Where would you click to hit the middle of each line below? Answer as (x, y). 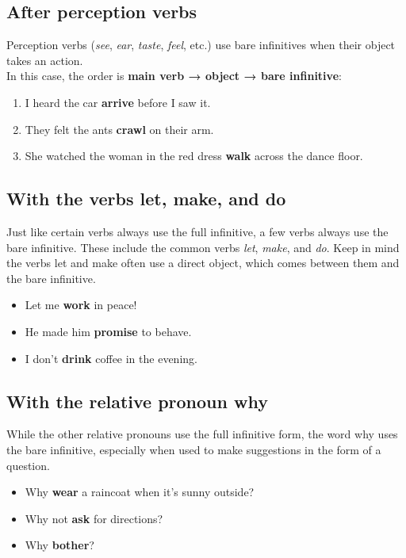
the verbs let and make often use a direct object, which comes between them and (203, 263)
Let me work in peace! (81, 305)
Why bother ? (59, 545)
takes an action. (45, 60)
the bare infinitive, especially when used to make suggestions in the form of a (194, 449)
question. (28, 465)
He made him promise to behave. (108, 331)
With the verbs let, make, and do (146, 199)
